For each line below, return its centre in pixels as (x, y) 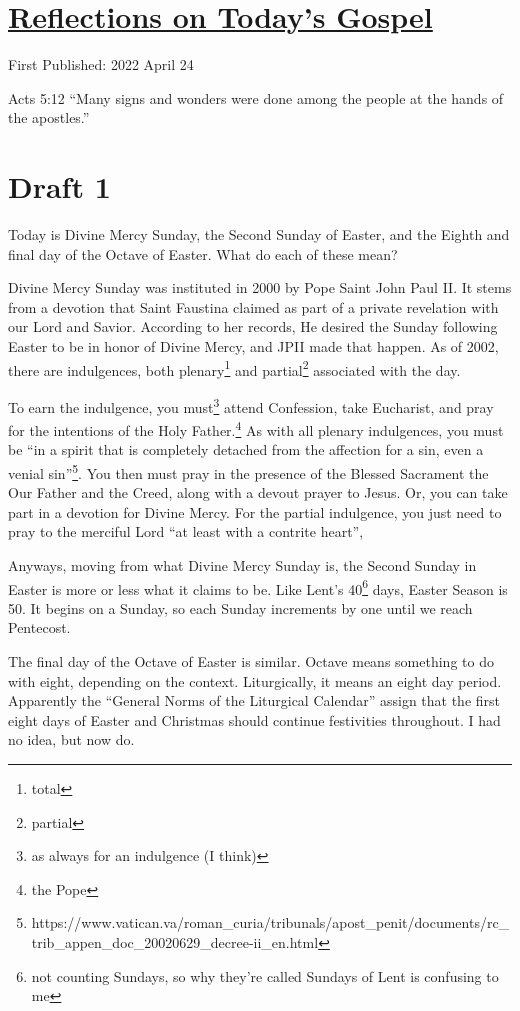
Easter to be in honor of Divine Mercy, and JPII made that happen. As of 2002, (253, 346)
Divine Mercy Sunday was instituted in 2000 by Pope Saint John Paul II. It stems (260, 287)
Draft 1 (59, 186)
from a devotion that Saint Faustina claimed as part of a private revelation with (253, 306)
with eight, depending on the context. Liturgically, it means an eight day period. (255, 680)
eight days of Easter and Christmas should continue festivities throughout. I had (254, 719)
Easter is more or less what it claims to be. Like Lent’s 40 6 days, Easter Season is (258, 587)
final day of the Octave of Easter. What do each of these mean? (203, 253)
